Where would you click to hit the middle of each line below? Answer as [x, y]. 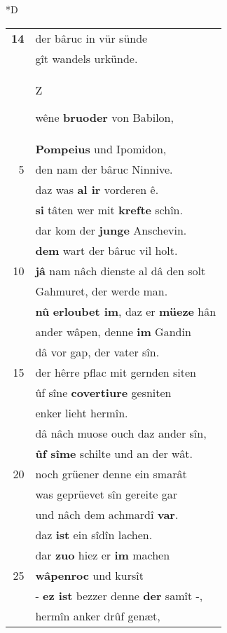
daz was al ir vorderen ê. [97, 189]
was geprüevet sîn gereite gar [106, 494]
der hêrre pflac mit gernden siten [116, 372]
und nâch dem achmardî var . [107, 514]
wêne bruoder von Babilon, [104, 117]
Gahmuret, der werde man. [102, 291]
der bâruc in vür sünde [91, 38]
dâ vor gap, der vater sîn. [97, 352]
